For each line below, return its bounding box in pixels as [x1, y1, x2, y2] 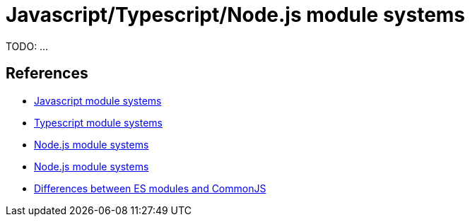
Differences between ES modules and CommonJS [34, 182, 266, 194]
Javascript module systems [34, 94, 162, 107]
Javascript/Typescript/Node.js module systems [6, 3, 466, 27]
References [6, 64, 88, 83]
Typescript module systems [34, 116, 163, 129]
